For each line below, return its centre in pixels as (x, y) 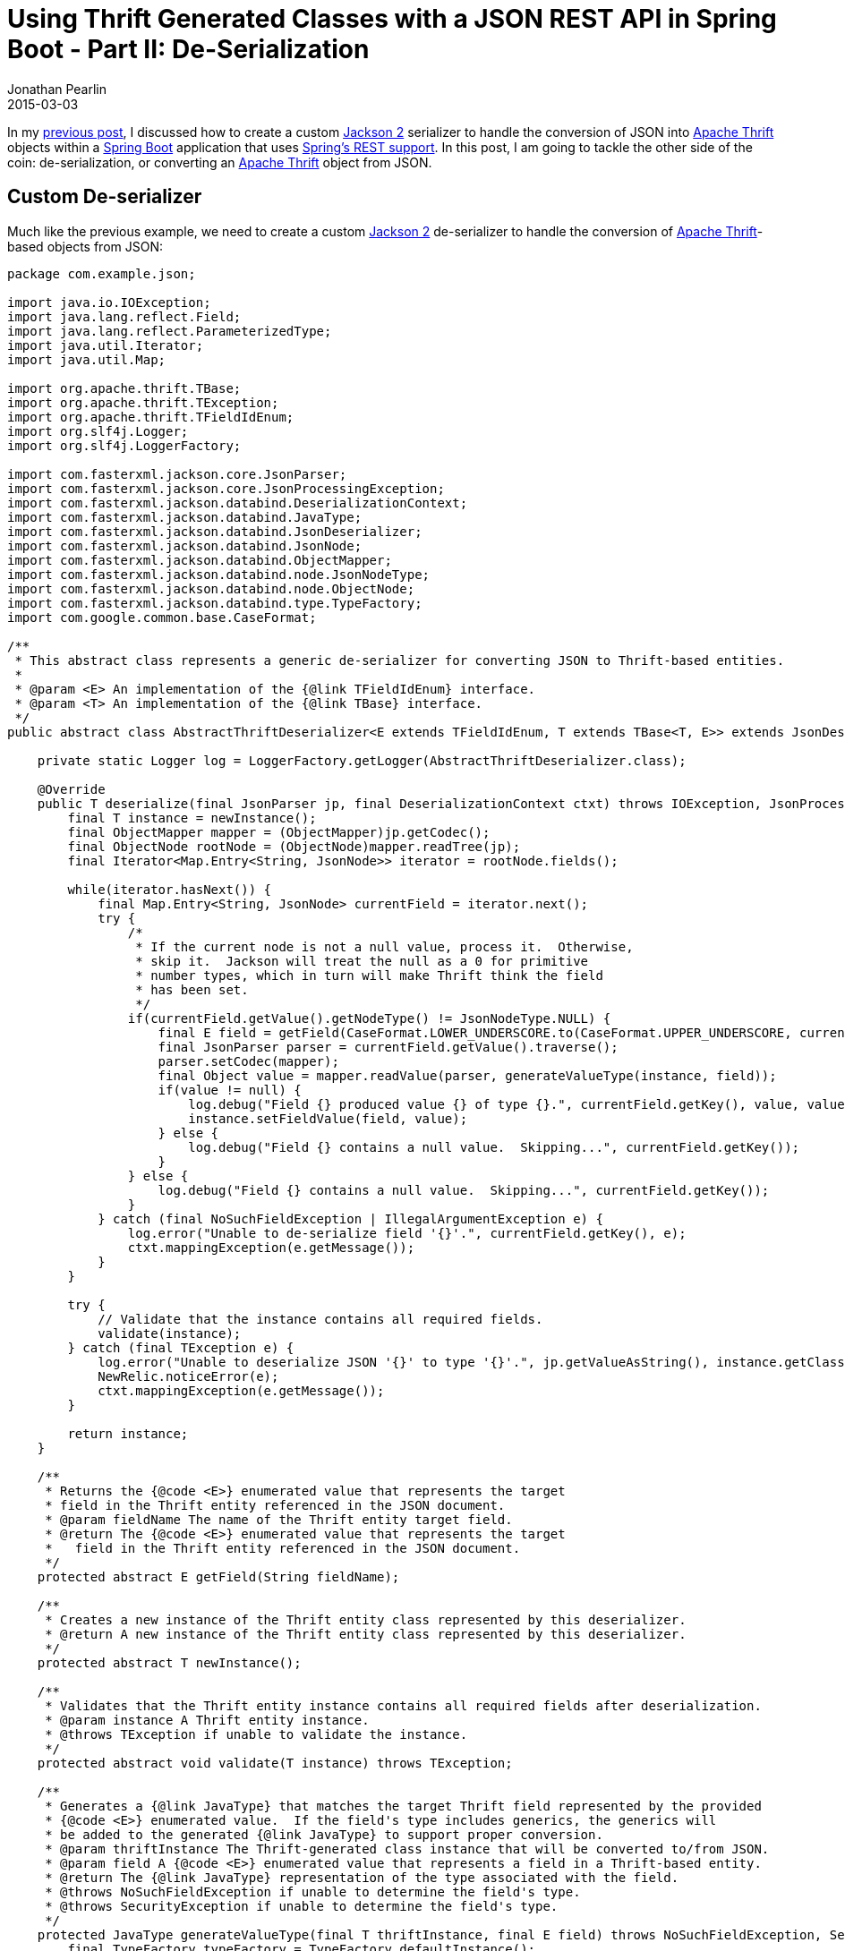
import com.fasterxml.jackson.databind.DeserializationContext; (238, 503)
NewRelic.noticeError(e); (188, 1376)
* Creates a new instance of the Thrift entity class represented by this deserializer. (366, 1619)
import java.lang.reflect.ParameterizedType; (170, 331)
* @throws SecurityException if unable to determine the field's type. (302, 1906)
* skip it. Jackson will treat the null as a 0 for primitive (362, 961)
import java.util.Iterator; (106, 345)
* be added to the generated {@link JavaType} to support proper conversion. (324, 1834)
